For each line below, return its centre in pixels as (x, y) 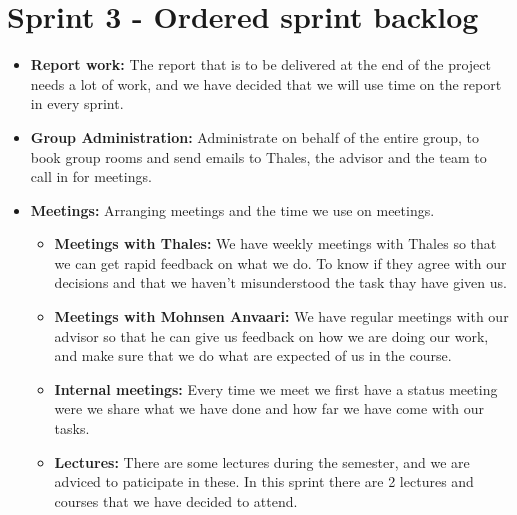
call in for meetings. (91, 176)
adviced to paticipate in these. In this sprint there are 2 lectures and (264, 481)
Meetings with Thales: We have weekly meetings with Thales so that (275, 243)
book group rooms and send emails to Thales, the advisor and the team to (258, 156)
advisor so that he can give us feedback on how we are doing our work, (271, 335)
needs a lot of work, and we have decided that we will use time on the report (266, 83)
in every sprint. (77, 103)
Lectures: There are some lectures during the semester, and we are (262, 461)
